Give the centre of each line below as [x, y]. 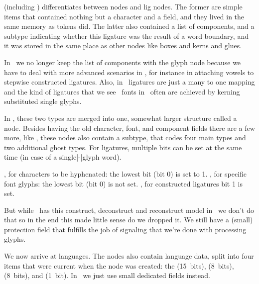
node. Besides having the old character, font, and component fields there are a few [129, 128]
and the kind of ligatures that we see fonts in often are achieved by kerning [122, 91]
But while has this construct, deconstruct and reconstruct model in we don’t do [129, 210]
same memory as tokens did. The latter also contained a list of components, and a [129, 26]
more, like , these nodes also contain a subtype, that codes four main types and [125, 138]
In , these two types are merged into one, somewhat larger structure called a [121, 118]
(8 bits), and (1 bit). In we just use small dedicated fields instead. [107, 275]
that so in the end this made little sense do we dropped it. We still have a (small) [129, 220]
